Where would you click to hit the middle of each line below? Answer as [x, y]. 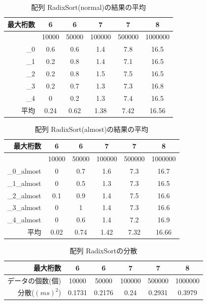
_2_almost [24, 195]
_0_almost [24, 170]
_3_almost [24, 207]
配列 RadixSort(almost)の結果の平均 [91, 129]
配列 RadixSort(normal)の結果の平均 [88, 7]
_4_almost [24, 220]
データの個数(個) [34, 280]
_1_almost [24, 183]
